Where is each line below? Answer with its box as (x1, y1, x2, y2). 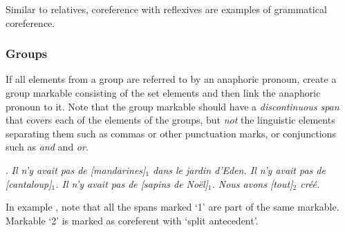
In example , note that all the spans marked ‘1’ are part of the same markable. (6, 200, 339, 214)
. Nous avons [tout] (212, 176, 293, 191)
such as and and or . (6, 139, 88, 154)
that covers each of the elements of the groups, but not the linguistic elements (6, 113, 335, 127)
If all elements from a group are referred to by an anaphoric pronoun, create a (6, 72, 337, 86)
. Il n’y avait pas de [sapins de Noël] (55, 176, 208, 191)
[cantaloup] (6, 176, 52, 191)
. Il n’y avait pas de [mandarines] (6, 162, 146, 177)
